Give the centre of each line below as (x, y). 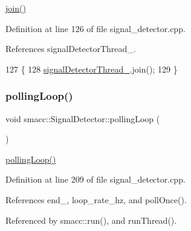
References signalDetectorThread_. (71, 49)
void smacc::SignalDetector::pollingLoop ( (83, 118)
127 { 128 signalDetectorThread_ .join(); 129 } (92, 69)
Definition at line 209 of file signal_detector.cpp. (95, 179)
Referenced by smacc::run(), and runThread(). (91, 220)
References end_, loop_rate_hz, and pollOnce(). (96, 199)
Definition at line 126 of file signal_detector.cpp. (95, 28)
